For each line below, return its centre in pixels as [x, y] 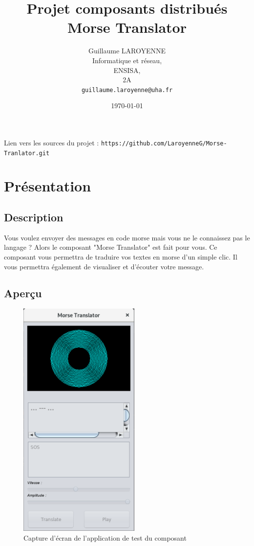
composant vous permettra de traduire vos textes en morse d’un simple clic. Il [121, 257]
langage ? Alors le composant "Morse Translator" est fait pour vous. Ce [111, 247]
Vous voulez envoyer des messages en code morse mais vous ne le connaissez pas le [127, 237]
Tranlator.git [27, 153]
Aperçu [23, 293]
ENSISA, [127, 70]
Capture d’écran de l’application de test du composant [105, 538]
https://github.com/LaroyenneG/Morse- [164, 143]
